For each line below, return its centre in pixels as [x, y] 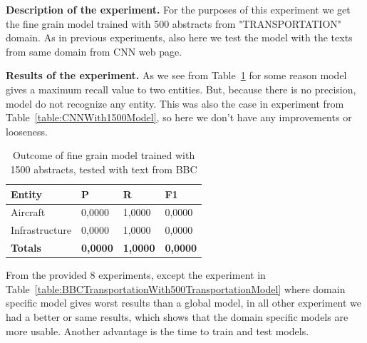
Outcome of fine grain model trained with [104, 155]
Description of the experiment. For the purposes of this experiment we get [178, 9]
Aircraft [28, 212]
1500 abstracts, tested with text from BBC [104, 169]
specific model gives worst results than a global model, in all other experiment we [184, 303]
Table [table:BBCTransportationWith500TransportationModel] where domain [176, 288]
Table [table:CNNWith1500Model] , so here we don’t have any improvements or [179, 117]
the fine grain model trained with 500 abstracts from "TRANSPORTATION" [174, 23]
